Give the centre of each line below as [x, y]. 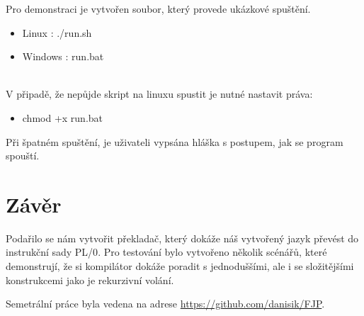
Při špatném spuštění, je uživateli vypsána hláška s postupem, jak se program [175, 141]
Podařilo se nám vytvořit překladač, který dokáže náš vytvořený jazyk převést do [182, 238]
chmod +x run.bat [63, 117]
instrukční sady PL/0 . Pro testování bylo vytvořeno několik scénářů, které [166, 252]
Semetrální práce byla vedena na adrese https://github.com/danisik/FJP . [165, 304]
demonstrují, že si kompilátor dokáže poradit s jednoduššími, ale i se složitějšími [180, 266]
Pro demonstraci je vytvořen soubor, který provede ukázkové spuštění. [158, 9]
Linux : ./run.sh [57, 32]
